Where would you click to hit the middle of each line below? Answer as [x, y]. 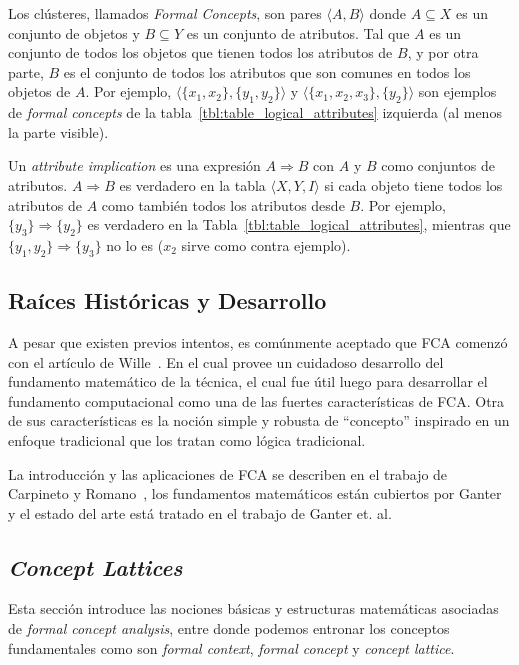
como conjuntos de [438, 165]
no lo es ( [135, 244]
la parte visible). [58, 131]
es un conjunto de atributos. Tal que [298, 32]
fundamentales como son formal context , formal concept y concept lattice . [231, 647]
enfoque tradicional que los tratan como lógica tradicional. [187, 439]
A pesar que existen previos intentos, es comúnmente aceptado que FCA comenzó [258, 341]
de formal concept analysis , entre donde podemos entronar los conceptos [229, 628]
